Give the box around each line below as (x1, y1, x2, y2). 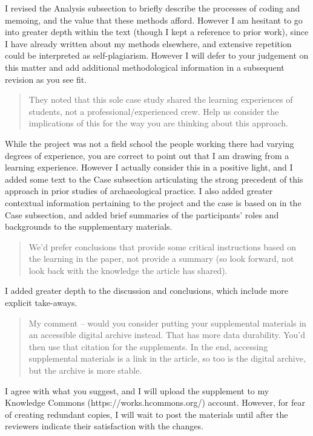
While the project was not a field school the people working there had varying (5, 137, 294, 149)
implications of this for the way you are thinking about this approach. (28, 117, 288, 129)
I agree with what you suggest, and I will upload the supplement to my (5, 384, 269, 397)
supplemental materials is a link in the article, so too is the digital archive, (28, 352, 306, 365)
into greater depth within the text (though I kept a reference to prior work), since (5, 25, 309, 38)
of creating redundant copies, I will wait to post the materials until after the (5, 408, 288, 420)
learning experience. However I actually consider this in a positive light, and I (5, 161, 293, 174)
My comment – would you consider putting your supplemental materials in (28, 316, 306, 329)
